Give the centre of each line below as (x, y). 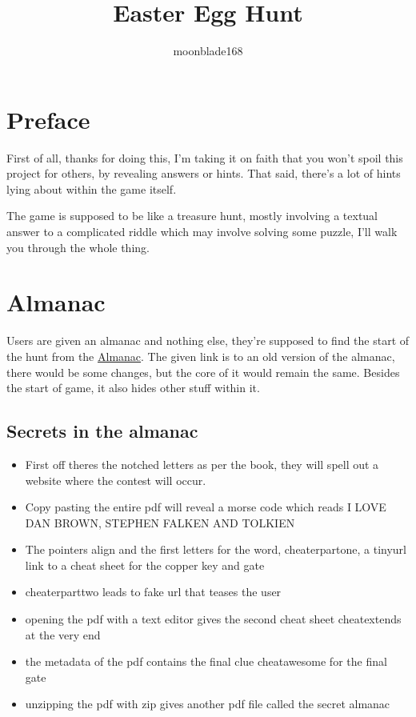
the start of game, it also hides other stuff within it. (133, 388)
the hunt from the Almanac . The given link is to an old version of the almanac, (201, 356)
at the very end (63, 634)
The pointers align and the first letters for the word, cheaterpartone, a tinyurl (216, 549)
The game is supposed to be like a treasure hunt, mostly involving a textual (192, 216)
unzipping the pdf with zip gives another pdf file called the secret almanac (208, 704)
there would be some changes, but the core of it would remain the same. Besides (203, 372)
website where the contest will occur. (116, 480)
